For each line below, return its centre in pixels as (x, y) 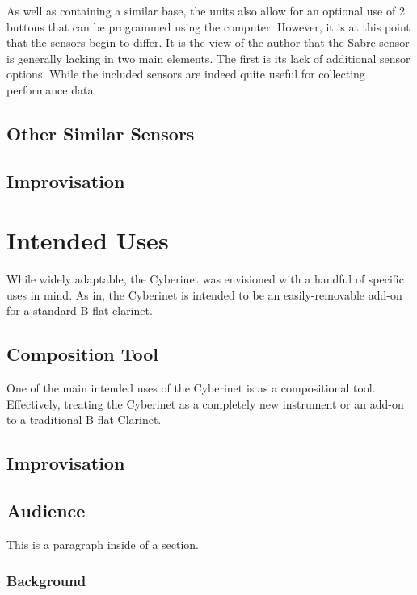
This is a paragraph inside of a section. (103, 544)
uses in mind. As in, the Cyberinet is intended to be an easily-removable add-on (204, 294)
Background (46, 580)
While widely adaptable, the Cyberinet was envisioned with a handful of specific (205, 279)
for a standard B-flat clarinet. (80, 310)
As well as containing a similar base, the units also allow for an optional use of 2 (206, 10)
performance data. (52, 89)
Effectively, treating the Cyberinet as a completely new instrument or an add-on (205, 403)
